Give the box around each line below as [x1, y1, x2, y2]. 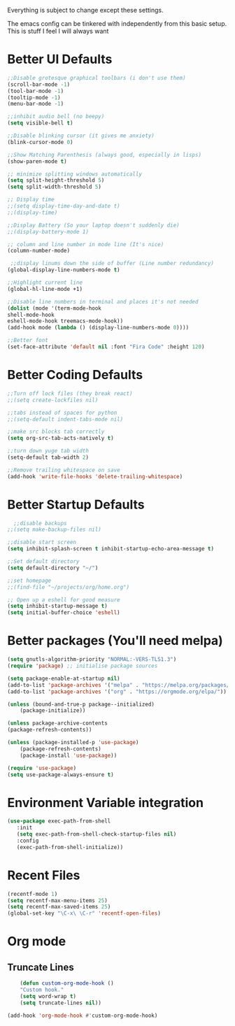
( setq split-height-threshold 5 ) [7, 177, 105, 184]
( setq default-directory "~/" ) [7, 564, 99, 571]
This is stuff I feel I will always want [7, 27, 109, 35]
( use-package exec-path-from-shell [7, 818, 111, 825]
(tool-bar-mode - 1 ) [7, 87, 64, 94]
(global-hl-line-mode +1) [7, 285, 83, 292]
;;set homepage [7, 577, 52, 584]
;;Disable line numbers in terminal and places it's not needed [7, 298, 199, 305]
